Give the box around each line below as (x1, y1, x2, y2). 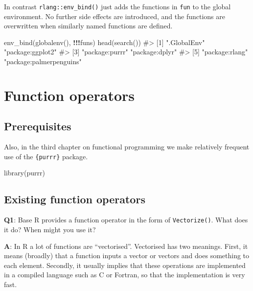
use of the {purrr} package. (4, 151, 88, 161)
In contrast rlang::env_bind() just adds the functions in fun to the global (4, 1, 231, 11)
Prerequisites (4, 119, 71, 134)
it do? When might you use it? (4, 224, 96, 234)
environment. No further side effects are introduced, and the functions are (4, 11, 225, 21)
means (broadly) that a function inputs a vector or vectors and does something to (4, 250, 250, 261)
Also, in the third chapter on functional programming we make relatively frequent (4, 142, 250, 152)
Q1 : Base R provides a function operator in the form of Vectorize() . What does (4, 215, 248, 225)
